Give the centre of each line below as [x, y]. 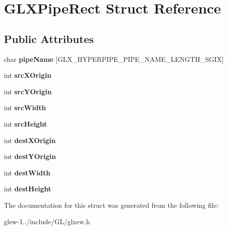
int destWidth [27, 172]
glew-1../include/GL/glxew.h [47, 221]
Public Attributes [49, 38]
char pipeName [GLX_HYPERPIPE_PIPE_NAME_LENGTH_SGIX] [114, 59]
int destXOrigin [30, 140]
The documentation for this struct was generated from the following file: [111, 205]
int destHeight [28, 189]
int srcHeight [25, 123]
